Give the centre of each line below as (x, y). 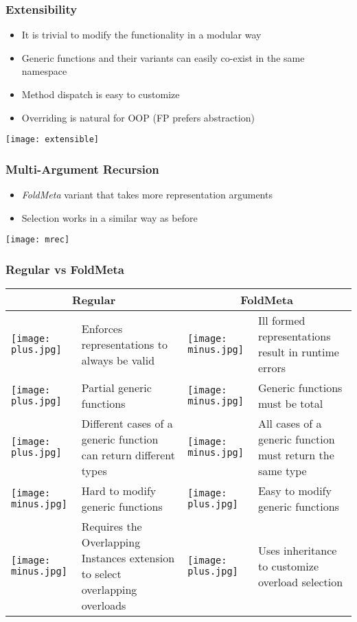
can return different (128, 455)
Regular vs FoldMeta (65, 269)
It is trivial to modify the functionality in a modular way (141, 35)
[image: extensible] (53, 140)
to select (101, 574)
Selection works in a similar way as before (110, 217)
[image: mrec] (38, 240)
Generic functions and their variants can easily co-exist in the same (163, 57)
